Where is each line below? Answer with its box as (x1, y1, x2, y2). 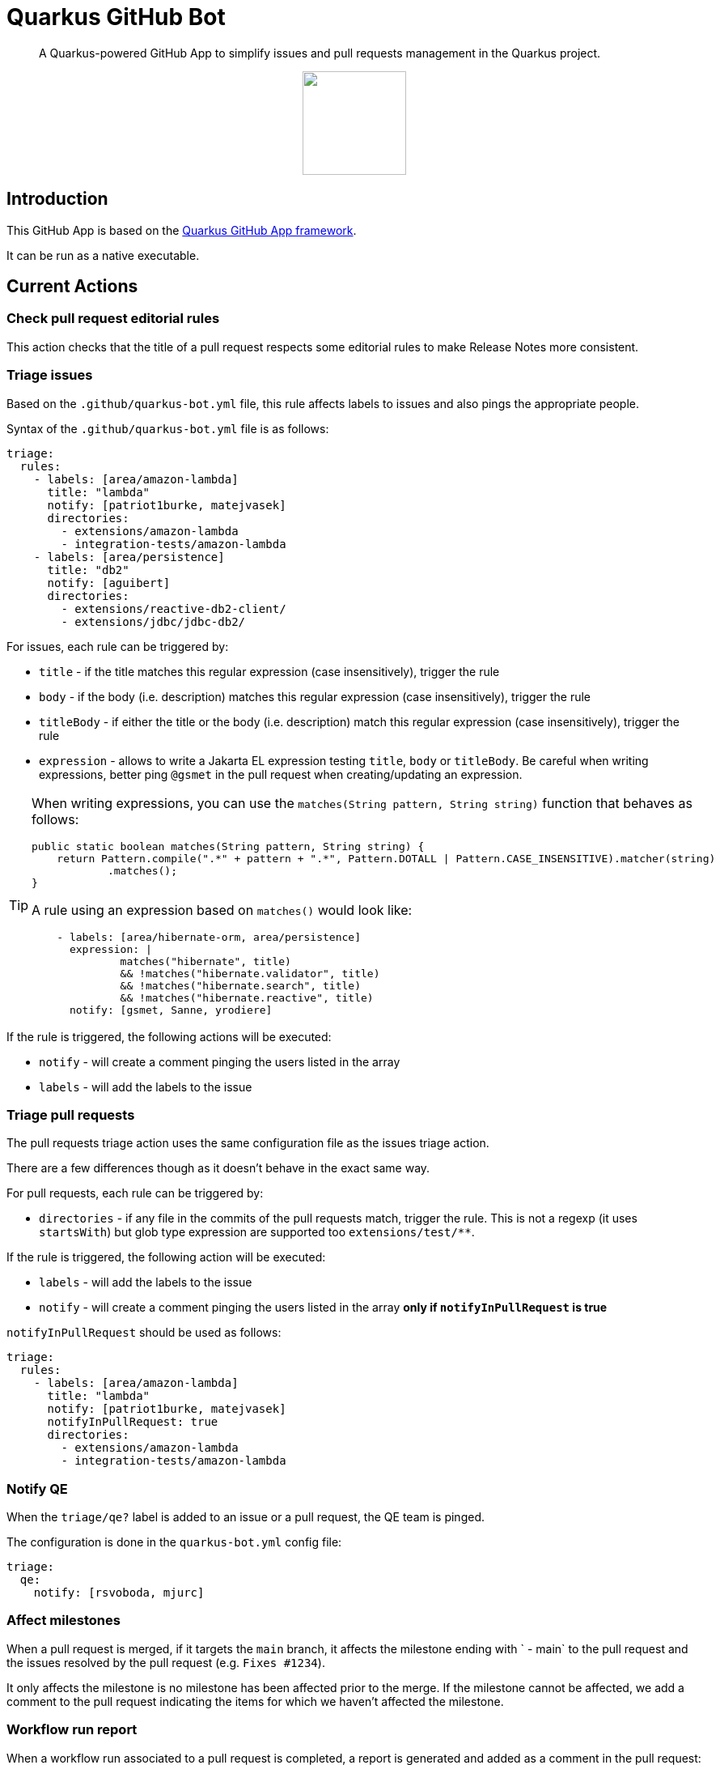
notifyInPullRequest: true (47, 1415, 218, 1429)
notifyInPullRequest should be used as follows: (6, 1325, 282, 1340)
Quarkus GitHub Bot (6, 3, 226, 31)
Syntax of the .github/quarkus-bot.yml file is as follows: (6, 421, 329, 436)
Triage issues (6, 367, 93, 384)
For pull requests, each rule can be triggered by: (6, 1186, 264, 1201)
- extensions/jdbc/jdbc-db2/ (61, 615, 246, 628)
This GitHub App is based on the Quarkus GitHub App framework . (6, 223, 357, 237)
